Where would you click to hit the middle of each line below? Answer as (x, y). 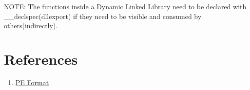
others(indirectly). (31, 26)
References (41, 59)
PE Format (32, 82)
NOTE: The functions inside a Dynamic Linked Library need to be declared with (125, 6)
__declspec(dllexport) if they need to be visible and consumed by (103, 16)
